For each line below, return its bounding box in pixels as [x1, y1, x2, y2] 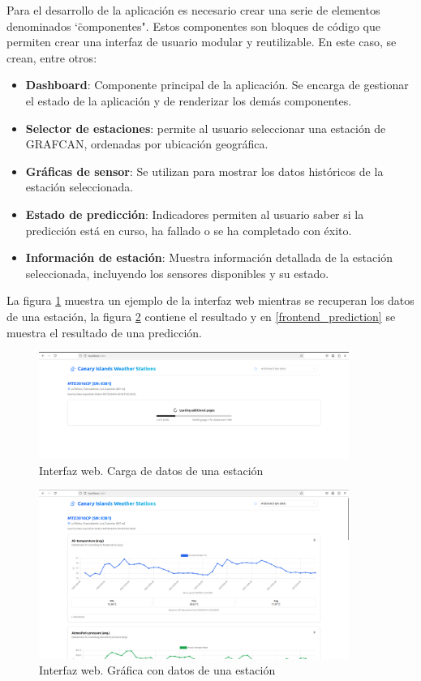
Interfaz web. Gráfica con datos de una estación [39, 662, 276, 679]
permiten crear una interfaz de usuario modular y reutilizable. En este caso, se [6, 33, 397, 50]
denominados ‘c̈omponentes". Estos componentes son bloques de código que [6, 17, 380, 34]
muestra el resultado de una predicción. [6, 323, 202, 340]
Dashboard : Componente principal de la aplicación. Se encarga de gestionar [25, 76, 409, 93]
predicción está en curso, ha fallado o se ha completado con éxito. [25, 221, 352, 238]
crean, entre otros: [6, 49, 97, 66]
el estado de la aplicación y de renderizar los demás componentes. [25, 92, 352, 109]
